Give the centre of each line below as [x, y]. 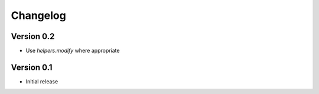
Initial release [42, 81]
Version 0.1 [32, 67]
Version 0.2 [33, 36]
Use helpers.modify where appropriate [73, 51]
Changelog [38, 15]
